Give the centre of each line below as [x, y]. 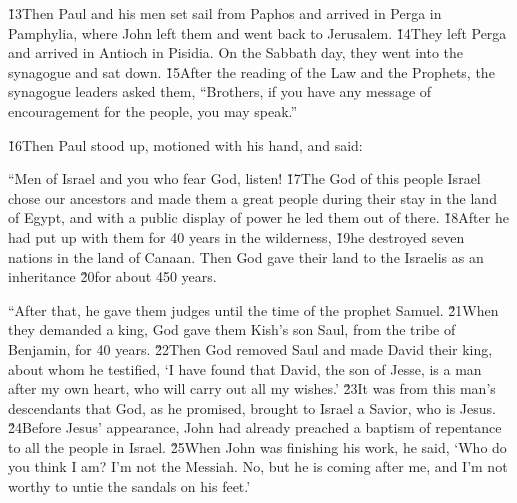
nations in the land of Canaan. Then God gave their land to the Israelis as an [246, 256]
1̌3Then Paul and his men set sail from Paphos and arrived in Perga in [225, 13]
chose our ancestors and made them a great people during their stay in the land [252, 197]
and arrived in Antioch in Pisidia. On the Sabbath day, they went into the [236, 52]
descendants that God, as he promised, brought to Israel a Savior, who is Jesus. [252, 407]
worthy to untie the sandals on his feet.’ [129, 486]
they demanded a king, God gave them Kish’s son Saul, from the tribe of [232, 329]
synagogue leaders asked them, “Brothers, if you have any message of [220, 91]
